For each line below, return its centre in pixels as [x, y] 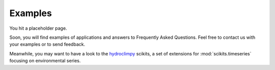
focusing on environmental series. [45, 61]
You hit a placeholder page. [38, 28]
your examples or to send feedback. [47, 44]
